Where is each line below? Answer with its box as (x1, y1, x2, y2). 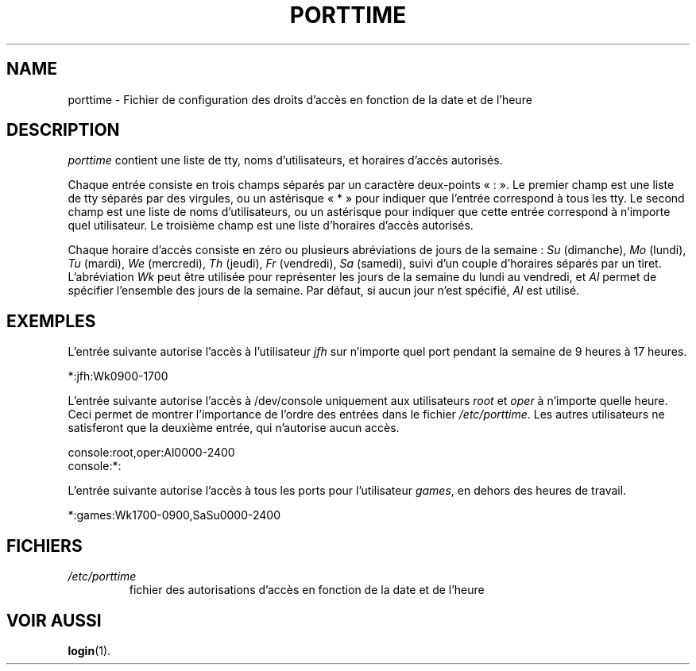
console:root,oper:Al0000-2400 (68, 445, 235, 460)
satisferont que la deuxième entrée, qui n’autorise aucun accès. (68, 421, 400, 435)
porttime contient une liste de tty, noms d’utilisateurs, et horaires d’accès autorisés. (68, 153, 503, 168)
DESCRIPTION (6, 120, 120, 141)
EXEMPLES (6, 310, 96, 331)
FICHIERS (6, 535, 83, 556)
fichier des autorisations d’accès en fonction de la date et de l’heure (129, 583, 485, 597)
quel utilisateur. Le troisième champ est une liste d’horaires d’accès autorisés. (68, 218, 474, 233)
